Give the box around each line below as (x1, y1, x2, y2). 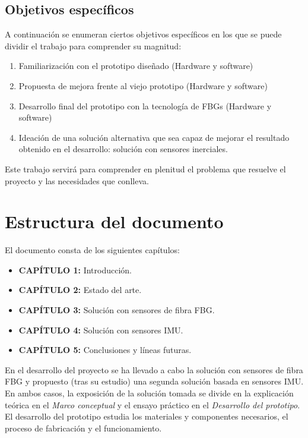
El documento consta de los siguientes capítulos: (5, 244, 180, 256)
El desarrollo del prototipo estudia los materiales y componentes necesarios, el (5, 410, 288, 423)
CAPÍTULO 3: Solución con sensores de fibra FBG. (18, 304, 215, 316)
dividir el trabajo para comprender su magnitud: (5, 39, 182, 52)
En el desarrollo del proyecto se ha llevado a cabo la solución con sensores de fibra (5, 363, 303, 376)
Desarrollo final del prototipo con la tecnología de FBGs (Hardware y (18, 99, 272, 112)
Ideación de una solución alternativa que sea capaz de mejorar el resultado (18, 131, 290, 143)
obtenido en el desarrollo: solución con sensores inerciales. (18, 143, 228, 155)
